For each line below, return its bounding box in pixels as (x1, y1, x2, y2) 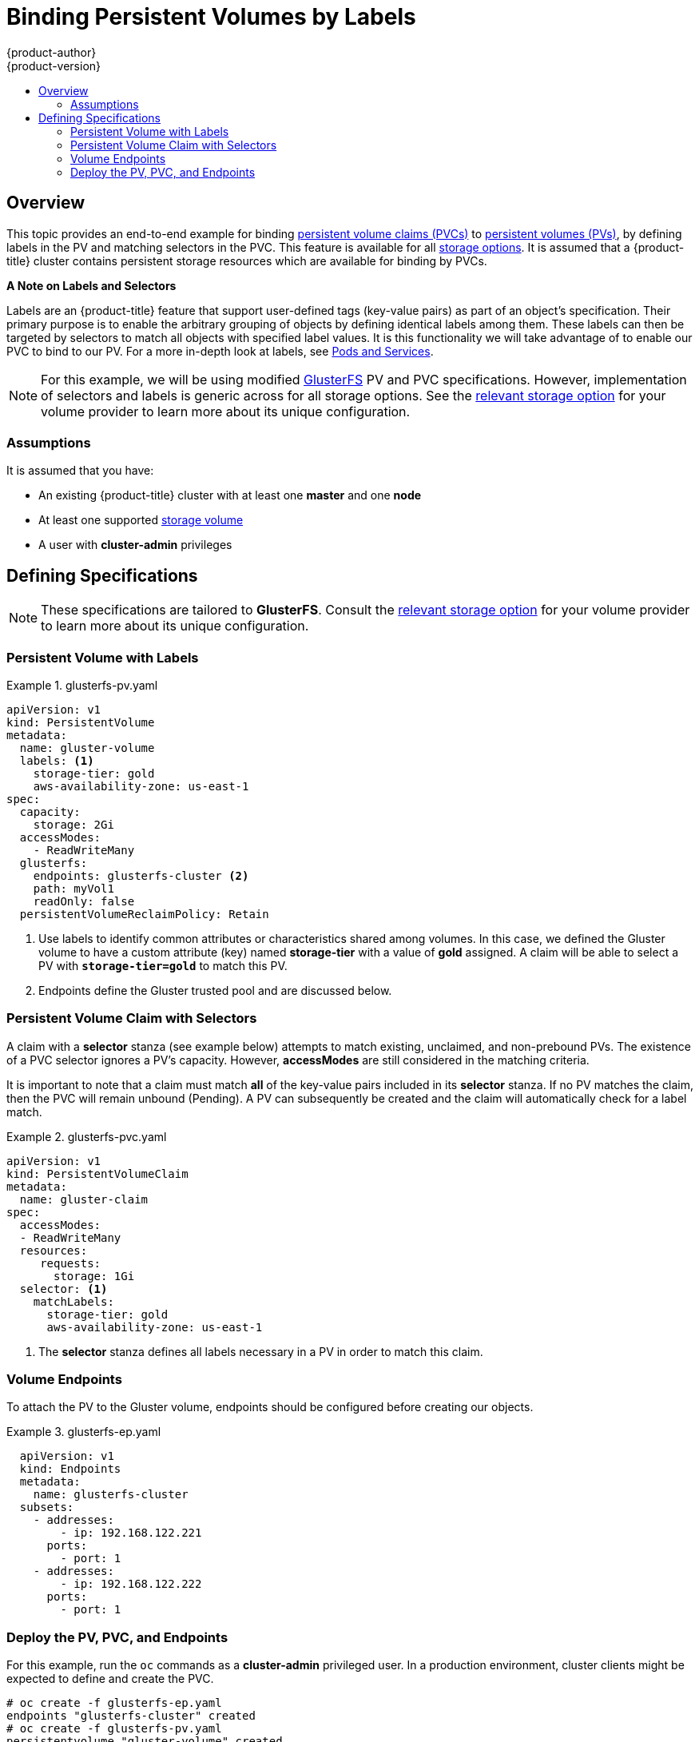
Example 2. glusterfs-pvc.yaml (6, 1129, 167, 1143)
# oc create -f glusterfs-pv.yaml (6, 1722, 222, 1736)
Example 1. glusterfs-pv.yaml (6, 678, 158, 692)
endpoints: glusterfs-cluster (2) (33, 869, 249, 882)
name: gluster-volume (19, 741, 155, 754)
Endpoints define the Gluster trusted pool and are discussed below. (38, 983, 392, 997)
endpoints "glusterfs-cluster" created (6, 1709, 256, 1723)
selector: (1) (19, 1282, 108, 1295)
